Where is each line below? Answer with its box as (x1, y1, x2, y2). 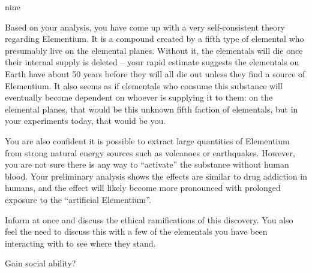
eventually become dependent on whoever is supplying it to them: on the (5, 91, 273, 104)
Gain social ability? (5, 257, 76, 269)
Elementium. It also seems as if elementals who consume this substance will (5, 79, 283, 92)
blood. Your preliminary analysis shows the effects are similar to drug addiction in (5, 169, 307, 182)
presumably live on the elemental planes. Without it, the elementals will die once (5, 44, 303, 56)
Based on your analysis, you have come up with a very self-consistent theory (5, 20, 286, 33)
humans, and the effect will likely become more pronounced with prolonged (5, 181, 281, 194)
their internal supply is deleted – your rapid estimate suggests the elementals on (5, 56, 299, 68)
